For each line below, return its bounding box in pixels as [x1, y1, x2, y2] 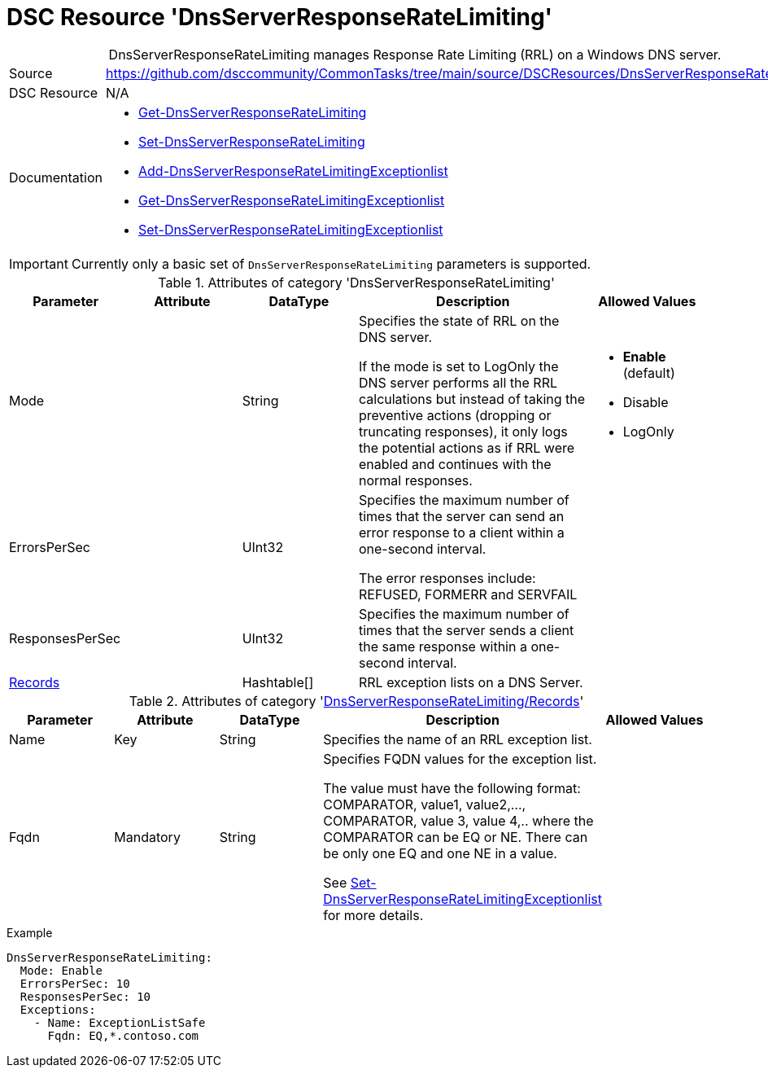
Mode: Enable [20, 963, 103, 977]
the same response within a [358, 638, 527, 655]
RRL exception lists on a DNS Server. [358, 673, 583, 690]
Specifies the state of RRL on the [358, 312, 560, 329]
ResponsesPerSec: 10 [20, 989, 151, 1003]
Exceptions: [20, 1002, 96, 1016]
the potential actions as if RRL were [358, 439, 575, 456]
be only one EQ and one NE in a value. [323, 844, 557, 861]
